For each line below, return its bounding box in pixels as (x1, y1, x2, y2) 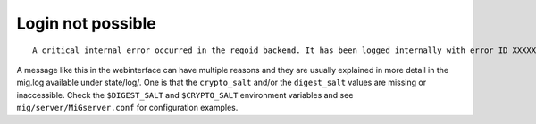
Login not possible (16, 13, 156, 33)
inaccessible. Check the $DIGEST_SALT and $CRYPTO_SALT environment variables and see (16, 89, 354, 100)
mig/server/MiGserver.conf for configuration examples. (16, 103, 239, 113)
